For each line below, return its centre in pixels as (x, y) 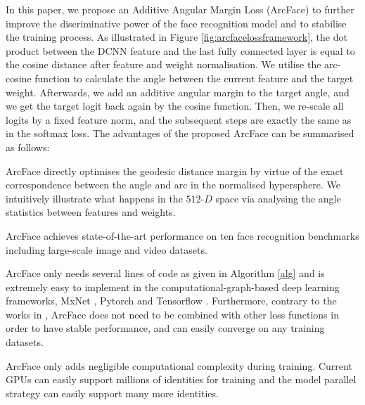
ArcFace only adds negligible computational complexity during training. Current (179, 365)
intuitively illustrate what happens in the (94, 198)
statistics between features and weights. (91, 212)
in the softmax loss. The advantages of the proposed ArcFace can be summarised (180, 133)
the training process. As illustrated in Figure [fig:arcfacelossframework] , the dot (177, 37)
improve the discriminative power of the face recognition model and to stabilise (176, 23)
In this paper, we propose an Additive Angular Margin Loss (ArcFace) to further (180, 9)
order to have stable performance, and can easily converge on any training (165, 328)
